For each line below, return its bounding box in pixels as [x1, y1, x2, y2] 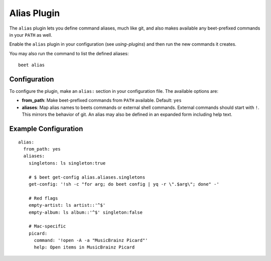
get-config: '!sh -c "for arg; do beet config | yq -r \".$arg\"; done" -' [28, 181, 219, 187]
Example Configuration [9, 124, 83, 133]
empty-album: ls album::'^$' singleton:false [28, 209, 143, 215]
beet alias [18, 62, 45, 68]
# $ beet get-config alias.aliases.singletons [28, 174, 146, 180]
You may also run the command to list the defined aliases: [9, 50, 129, 56]
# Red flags [28, 195, 58, 201]
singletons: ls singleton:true [28, 160, 106, 166]
